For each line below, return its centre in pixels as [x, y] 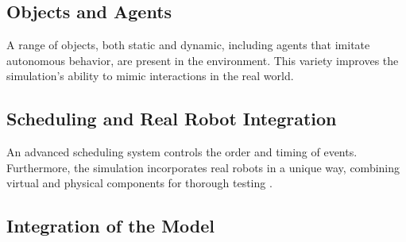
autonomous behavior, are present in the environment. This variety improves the [203, 60]
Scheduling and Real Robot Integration [172, 119]
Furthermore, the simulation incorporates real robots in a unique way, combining [203, 167]
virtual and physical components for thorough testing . [139, 183]
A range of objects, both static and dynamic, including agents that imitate [188, 45]
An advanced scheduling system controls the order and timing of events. [182, 152]
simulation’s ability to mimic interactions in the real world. [150, 76]
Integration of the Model [111, 226]
